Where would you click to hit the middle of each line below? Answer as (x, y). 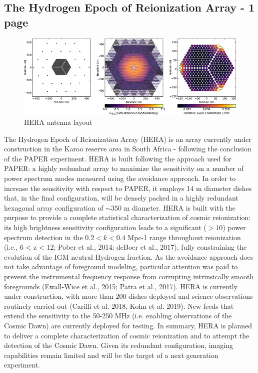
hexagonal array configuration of (54, 207)
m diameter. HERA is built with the (179, 207)
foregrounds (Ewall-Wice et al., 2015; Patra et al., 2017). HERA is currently (121, 286)
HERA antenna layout (58, 122)
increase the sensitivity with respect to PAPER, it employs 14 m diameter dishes (128, 188)
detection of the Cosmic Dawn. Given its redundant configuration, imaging (118, 345)
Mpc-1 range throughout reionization (184, 237)
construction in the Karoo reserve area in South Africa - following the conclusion (128, 149)
